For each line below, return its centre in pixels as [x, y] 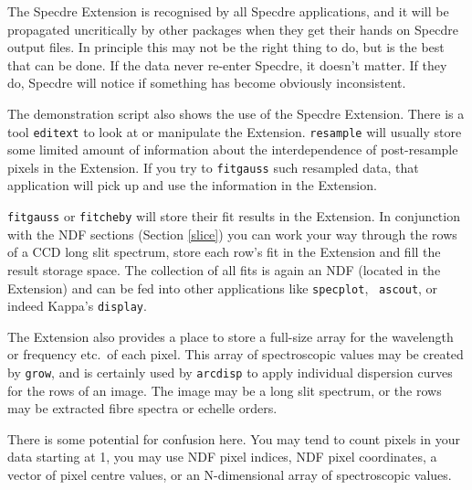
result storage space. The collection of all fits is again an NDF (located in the [224, 269]
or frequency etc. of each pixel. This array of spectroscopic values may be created [236, 354]
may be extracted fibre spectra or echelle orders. [142, 408]
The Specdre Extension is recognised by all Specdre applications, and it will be [228, 11]
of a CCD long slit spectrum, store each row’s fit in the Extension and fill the [224, 252]
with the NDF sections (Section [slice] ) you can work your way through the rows [232, 234]
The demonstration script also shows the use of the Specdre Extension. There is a [236, 113]
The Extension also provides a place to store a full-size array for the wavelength [231, 336]
